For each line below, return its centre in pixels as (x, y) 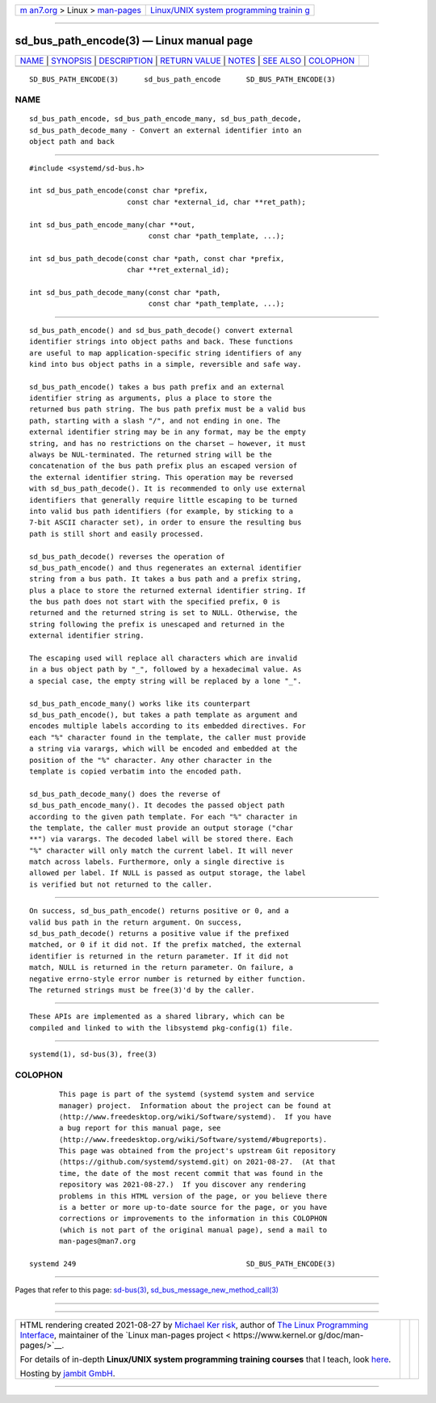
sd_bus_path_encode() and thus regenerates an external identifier (166, 567)
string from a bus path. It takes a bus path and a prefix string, (166, 579)
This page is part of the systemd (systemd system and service (187, 1094)
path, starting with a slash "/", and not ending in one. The (155, 421)
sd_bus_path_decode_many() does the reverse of (125, 794)
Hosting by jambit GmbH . (68, 1373)
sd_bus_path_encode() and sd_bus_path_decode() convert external (161, 330)
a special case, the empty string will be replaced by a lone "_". (166, 680)
